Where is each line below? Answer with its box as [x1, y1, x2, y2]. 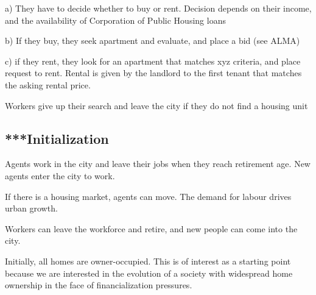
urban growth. [5, 202, 58, 215]
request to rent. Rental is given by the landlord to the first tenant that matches [5, 66, 302, 79]
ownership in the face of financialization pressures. [5, 279, 192, 291]
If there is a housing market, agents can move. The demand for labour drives [5, 190, 292, 202]
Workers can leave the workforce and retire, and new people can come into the [5, 222, 298, 235]
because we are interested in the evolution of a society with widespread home [5, 266, 293, 279]
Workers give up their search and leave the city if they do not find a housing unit [5, 99, 308, 112]
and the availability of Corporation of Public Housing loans [5, 13, 226, 26]
